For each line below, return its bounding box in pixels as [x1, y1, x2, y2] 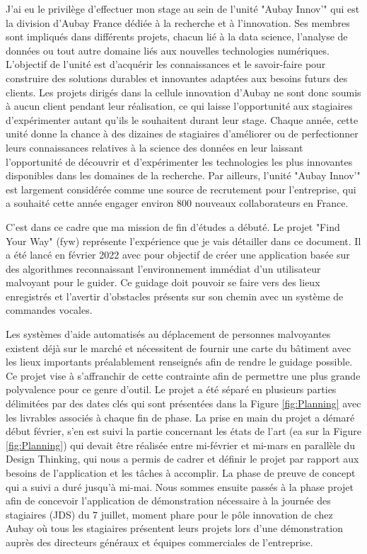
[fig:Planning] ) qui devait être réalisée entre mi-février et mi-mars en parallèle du [6, 437, 356, 452]
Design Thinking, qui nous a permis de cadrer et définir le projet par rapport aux [6, 451, 359, 466]
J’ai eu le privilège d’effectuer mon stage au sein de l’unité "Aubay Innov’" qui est [6, 1, 360, 16]
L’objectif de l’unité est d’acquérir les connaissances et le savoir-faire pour [6, 57, 326, 72]
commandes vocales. [6, 303, 93, 317]
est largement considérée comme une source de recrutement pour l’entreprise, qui [6, 181, 356, 196]
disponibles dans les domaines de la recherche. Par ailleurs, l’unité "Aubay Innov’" [6, 168, 361, 183]
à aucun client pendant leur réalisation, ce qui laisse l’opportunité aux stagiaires [6, 98, 353, 113]
